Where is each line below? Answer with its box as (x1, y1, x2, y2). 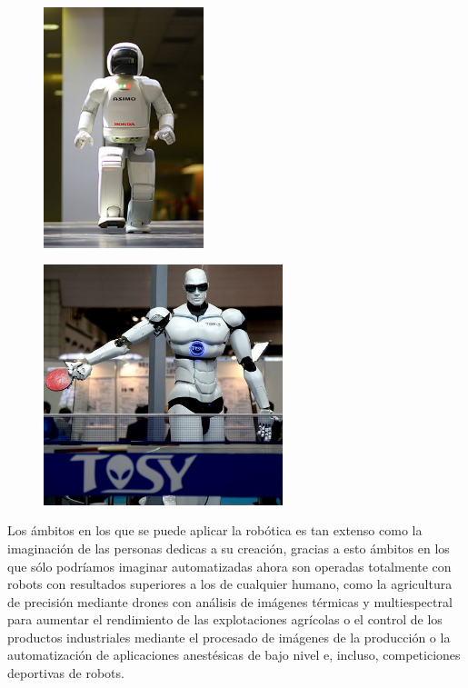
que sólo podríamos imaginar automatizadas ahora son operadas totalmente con (7, 556, 452, 575)
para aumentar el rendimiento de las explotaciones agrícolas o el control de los (7, 610, 443, 629)
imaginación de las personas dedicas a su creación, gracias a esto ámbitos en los (7, 538, 450, 557)
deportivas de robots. (7, 663, 124, 683)
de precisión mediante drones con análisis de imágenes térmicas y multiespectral (7, 592, 453, 611)
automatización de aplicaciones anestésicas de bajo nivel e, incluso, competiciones (7, 645, 461, 664)
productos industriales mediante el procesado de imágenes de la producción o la (7, 627, 451, 646)
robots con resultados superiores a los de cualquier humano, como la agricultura (7, 574, 453, 593)
